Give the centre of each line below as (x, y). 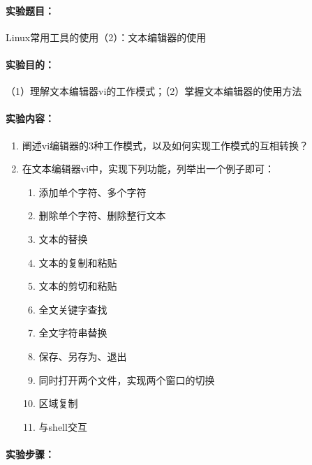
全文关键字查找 (73, 309)
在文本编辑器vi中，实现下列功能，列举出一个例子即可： (148, 169)
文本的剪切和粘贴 (78, 286)
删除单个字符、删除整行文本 (102, 215)
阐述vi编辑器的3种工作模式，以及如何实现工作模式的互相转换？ (165, 145)
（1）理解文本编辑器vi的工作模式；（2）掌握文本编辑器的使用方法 (154, 91)
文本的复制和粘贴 (78, 262)
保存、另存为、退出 (83, 356)
